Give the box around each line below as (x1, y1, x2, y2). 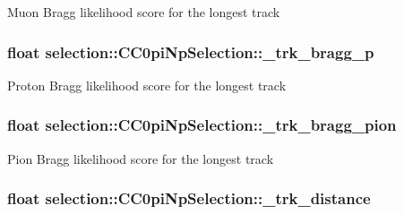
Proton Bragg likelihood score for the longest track (7, 75, 287, 94)
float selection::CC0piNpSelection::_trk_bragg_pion (7, 114, 397, 136)
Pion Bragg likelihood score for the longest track (7, 149, 274, 167)
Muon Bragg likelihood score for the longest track (7, 3, 280, 21)
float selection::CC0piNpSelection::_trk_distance (7, 187, 371, 210)
